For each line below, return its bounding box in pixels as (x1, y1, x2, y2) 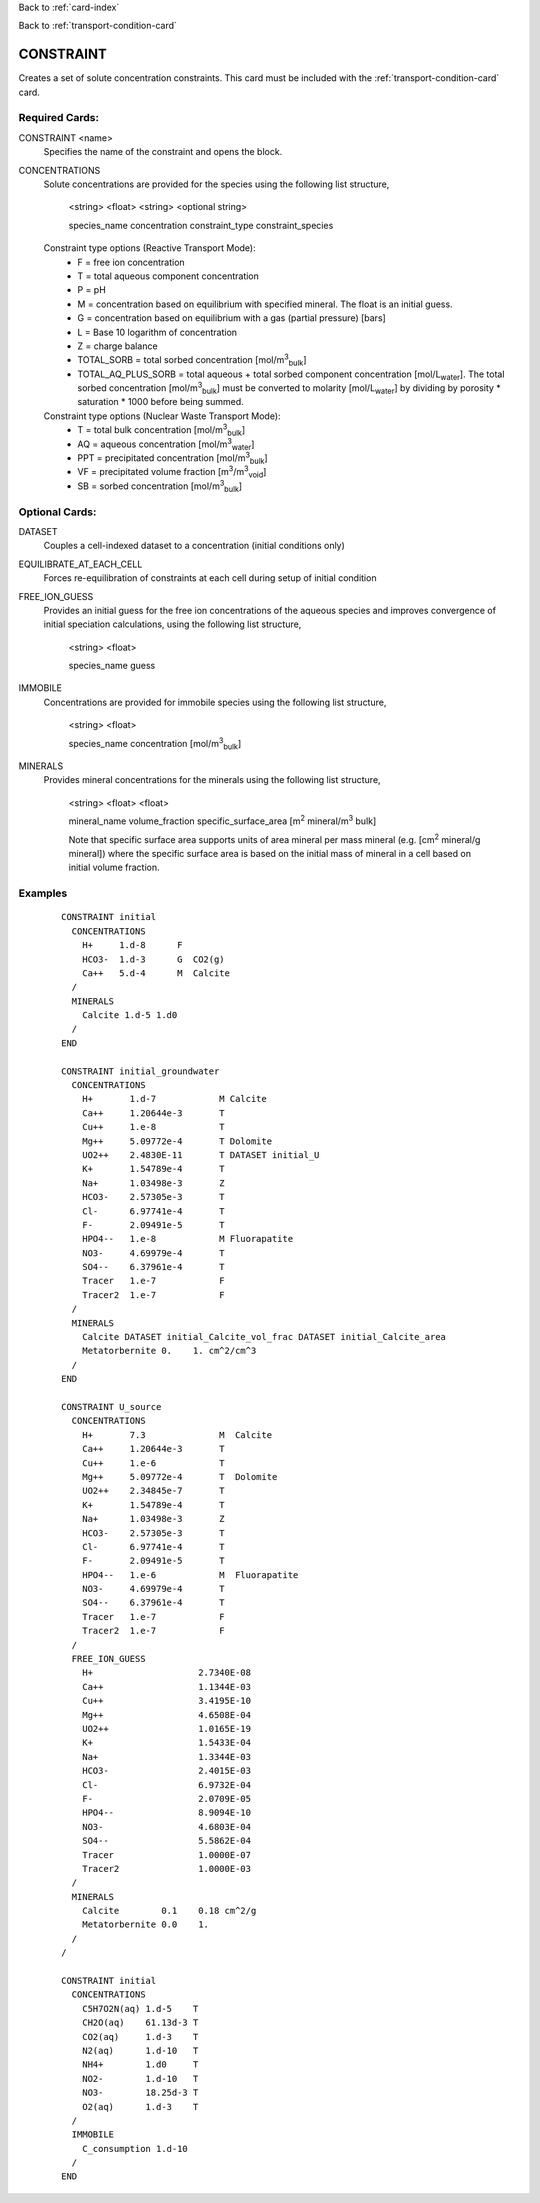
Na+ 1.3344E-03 (81, 1751, 252, 1762)
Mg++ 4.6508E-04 (81, 1709, 252, 1720)
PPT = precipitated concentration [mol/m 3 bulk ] (77, 450, 269, 466)
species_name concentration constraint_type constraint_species (68, 219, 334, 231)
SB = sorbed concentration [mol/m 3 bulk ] (77, 478, 243, 494)
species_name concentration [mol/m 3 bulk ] (68, 735, 242, 752)
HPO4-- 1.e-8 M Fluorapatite (81, 1233, 294, 1245)
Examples (18, 886, 68, 900)
